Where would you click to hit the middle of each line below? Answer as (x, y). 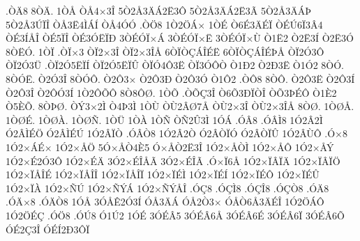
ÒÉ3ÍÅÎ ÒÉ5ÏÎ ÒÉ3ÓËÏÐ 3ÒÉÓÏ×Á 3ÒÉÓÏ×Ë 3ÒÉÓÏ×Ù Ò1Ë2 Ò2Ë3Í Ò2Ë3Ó (180, 38)
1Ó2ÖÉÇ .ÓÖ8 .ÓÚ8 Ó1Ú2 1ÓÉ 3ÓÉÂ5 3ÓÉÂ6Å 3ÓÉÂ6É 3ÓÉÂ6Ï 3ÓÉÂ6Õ (175, 215)
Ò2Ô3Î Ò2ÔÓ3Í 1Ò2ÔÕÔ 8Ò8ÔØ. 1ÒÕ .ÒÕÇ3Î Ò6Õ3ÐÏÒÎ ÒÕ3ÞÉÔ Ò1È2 (171, 92)
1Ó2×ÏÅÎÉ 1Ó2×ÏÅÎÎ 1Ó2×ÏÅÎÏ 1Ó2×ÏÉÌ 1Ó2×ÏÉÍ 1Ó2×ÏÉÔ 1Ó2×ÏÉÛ (163, 174)
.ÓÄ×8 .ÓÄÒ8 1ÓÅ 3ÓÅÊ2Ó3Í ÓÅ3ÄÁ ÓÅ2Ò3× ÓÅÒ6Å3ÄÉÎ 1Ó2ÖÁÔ (165, 202)
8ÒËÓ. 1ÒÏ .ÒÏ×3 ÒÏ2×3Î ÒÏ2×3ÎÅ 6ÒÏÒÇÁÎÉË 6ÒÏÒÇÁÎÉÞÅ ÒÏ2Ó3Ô (165, 51)
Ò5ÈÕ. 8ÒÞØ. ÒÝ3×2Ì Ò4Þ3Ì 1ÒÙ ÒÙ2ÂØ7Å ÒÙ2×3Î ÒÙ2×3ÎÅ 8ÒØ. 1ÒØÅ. (180, 106)
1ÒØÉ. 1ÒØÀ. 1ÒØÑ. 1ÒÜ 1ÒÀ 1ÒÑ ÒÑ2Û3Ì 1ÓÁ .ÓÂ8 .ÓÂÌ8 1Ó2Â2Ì (164, 119)
